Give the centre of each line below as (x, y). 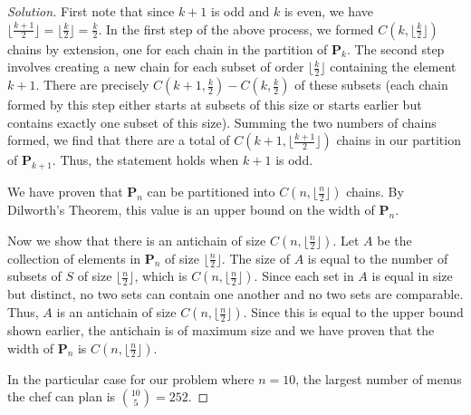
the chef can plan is (62, 396)
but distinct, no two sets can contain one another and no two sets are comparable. (235, 294)
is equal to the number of (378, 258)
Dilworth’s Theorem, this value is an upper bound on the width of (191, 209)
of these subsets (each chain (371, 85)
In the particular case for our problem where (131, 378)
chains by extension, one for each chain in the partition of (168, 48)
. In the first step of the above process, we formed (236, 29)
